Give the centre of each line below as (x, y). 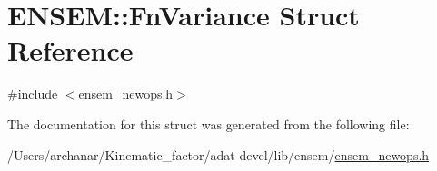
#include (33, 94)
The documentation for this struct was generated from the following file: (209, 123)
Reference (70, 50)
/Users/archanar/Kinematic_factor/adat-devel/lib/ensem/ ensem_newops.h (218, 154)
